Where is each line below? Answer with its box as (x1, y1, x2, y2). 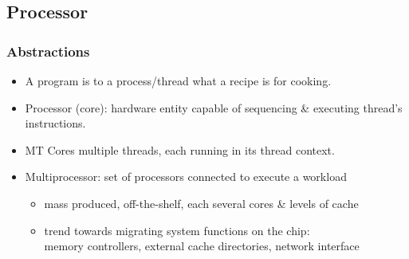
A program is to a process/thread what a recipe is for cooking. (25, 73, 332, 88)
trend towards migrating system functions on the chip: (44, 222, 310, 238)
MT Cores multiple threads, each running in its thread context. (25, 141, 335, 158)
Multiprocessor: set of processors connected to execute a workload (25, 168, 347, 185)
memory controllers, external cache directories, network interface (44, 237, 360, 254)
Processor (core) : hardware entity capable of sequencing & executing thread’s (25, 99, 403, 116)
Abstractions (6, 41, 90, 61)
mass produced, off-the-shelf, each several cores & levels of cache (44, 194, 359, 211)
